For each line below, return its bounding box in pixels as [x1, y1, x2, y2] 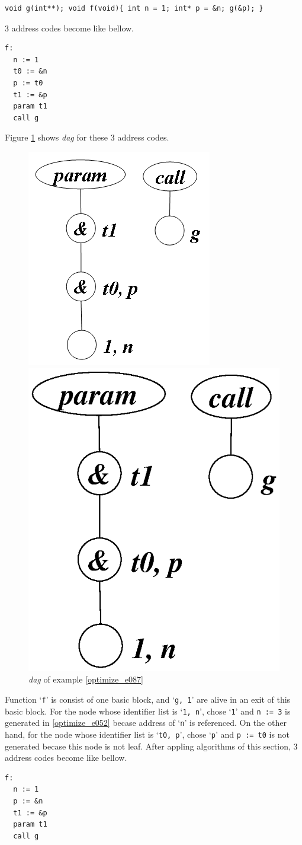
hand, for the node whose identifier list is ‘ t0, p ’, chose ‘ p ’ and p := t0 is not [5, 728, 290, 741]
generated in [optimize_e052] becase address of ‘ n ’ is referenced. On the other [5, 716, 287, 729]
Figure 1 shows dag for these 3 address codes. [5, 131, 169, 144]
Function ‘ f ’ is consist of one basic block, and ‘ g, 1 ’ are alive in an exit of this [5, 693, 291, 706]
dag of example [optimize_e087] [28, 673, 143, 685]
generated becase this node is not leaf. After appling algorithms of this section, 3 [5, 739, 298, 752]
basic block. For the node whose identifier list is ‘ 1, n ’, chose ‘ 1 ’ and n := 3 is [5, 704, 291, 717]
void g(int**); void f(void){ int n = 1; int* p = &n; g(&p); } [5, 4, 264, 12]
